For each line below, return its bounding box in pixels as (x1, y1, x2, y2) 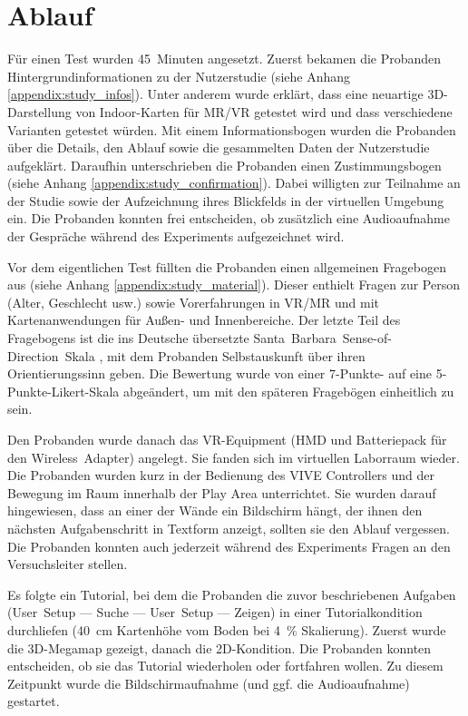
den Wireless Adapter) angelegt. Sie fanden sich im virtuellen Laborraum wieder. (7, 447, 460, 466)
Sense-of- (342, 329, 392, 348)
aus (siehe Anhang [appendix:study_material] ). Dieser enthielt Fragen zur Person (7, 275, 461, 294)
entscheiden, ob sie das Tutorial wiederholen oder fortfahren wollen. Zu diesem (7, 656, 444, 675)
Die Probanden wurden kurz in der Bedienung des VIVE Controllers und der (7, 466, 435, 485)
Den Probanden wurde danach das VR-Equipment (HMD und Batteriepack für (7, 430, 447, 448)
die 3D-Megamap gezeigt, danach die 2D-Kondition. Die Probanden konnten (7, 638, 432, 657)
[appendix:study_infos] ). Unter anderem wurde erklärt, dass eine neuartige (7, 84, 424, 103)
